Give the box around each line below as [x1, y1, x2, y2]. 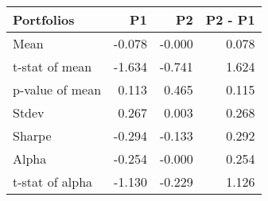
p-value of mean [13, 80, 102, 99]
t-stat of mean [13, 57, 92, 75]
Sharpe [13, 126, 52, 145]
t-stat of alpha [13, 172, 93, 191]
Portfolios [13, 10, 75, 29]
